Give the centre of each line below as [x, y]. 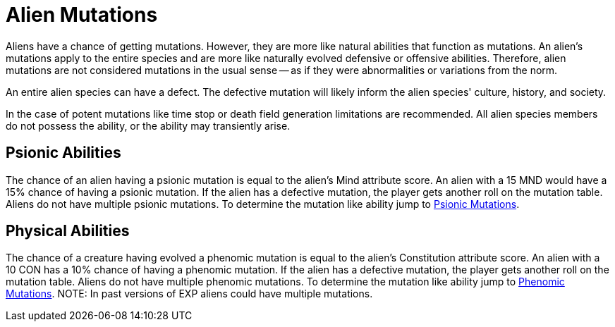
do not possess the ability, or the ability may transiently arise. [148, 125]
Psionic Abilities [63, 153]
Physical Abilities [68, 231]
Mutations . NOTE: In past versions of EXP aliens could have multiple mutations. [189, 294]
